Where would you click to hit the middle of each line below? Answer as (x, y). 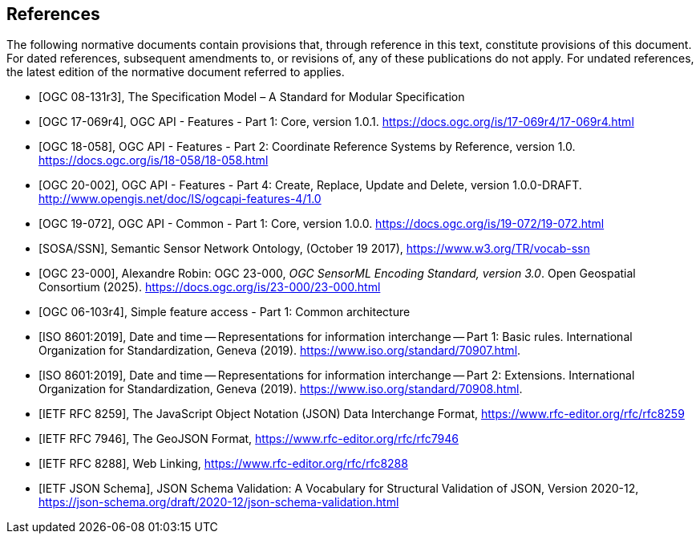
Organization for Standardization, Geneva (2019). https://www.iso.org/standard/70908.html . (281, 389)
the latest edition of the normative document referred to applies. (176, 72)
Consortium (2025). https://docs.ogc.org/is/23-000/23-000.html (210, 287)
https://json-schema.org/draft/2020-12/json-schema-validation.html (219, 502)
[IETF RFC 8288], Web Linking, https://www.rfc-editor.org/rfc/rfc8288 (223, 464)
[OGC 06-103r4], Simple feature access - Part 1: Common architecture (225, 312)
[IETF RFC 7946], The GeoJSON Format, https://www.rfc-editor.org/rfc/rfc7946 (249, 439)
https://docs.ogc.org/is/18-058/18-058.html (154, 160)
